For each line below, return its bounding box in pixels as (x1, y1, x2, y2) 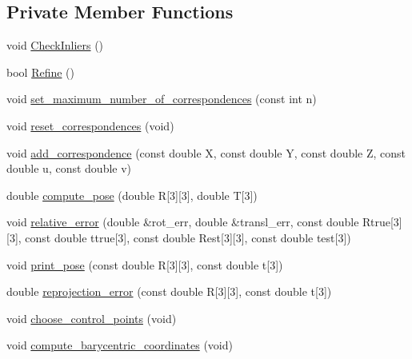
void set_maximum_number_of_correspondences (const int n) (6, 90, 317, 107)
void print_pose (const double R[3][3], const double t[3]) (6, 256, 283, 273)
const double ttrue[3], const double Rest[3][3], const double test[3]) (25, 229, 351, 245)
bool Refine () (6, 63, 74, 80)
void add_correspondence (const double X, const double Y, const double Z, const (6, 144, 406, 161)
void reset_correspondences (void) (6, 117, 174, 134)
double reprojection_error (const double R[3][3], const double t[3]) (6, 283, 332, 300)
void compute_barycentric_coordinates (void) (6, 337, 233, 353)
